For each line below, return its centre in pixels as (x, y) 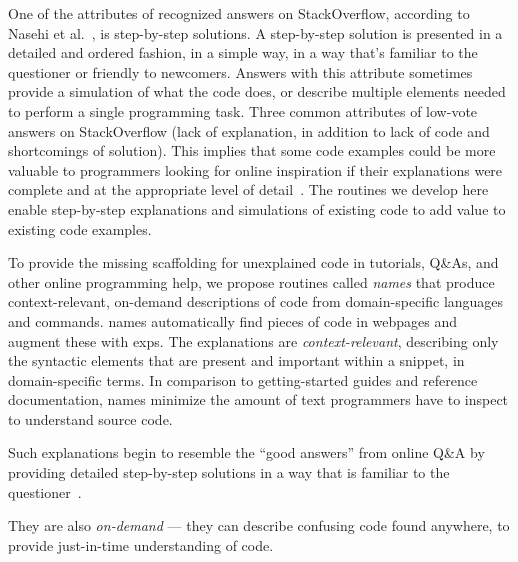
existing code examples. (80, 228)
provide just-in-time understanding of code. (141, 544)
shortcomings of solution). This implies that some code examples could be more (252, 150)
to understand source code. (90, 418)
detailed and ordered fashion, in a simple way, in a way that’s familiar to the (243, 52)
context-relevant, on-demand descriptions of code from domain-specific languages (256, 301)
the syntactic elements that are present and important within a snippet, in (236, 360)
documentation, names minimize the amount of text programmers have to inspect (258, 399)
